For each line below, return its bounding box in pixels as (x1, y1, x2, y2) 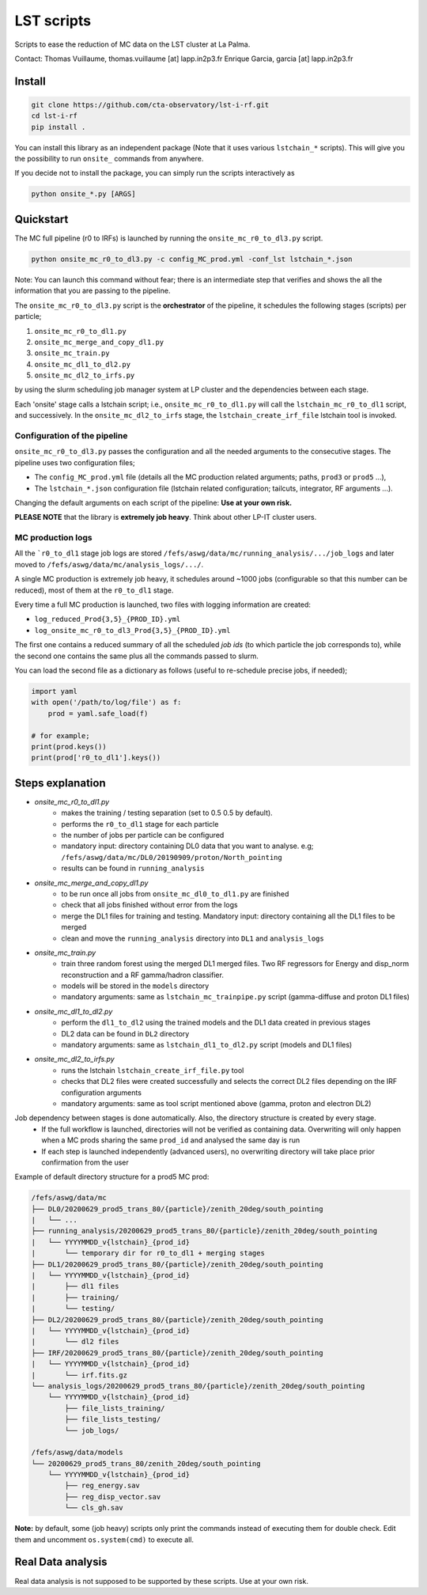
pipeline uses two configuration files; (14, 457, 135, 467)
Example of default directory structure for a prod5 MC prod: (14, 1172, 210, 1182)
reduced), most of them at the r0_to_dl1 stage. (14, 585, 174, 595)
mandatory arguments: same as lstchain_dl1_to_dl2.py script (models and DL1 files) (61, 1040, 353, 1050)
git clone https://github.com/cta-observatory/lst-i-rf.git (31, 100, 270, 109)
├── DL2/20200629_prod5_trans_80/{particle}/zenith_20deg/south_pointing (31, 1315, 323, 1324)
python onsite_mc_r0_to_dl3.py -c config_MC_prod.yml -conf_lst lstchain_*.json (31, 254, 353, 263)
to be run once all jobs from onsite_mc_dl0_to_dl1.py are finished (61, 888, 289, 898)
